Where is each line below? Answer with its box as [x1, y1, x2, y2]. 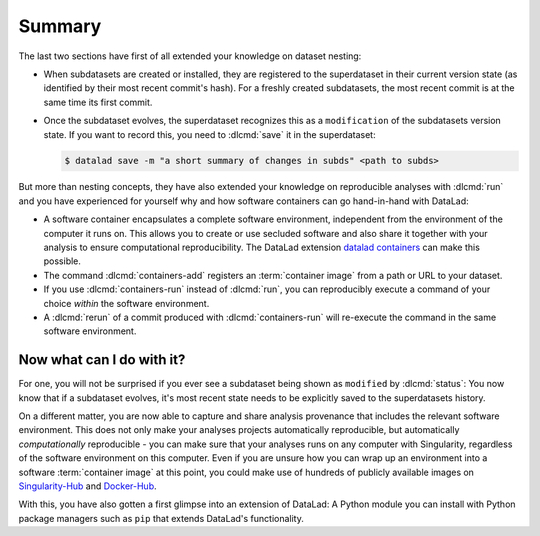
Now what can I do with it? [18, 351, 186, 369]
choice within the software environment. [43, 297, 210, 309]
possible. [43, 255, 82, 267]
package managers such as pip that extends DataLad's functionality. [18, 512, 304, 524]
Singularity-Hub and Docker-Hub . [18, 480, 157, 492]
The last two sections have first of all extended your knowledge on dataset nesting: [18, 50, 362, 62]
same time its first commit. [43, 96, 153, 108]
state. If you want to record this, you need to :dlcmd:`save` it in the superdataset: [43, 128, 376, 140]
